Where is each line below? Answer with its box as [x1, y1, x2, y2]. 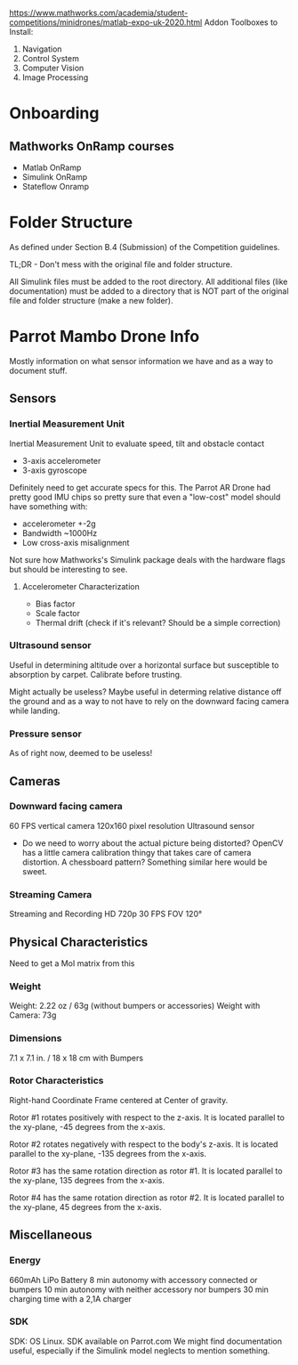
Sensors [9, 391, 57, 406]
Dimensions [9, 1032, 62, 1044]
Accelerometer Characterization [21, 581, 140, 591]
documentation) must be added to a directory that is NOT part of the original [9, 285, 289, 297]
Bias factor [35, 598, 76, 609]
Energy [9, 1255, 42, 1267]
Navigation [21, 44, 62, 54]
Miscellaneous [9, 1228, 93, 1243]
